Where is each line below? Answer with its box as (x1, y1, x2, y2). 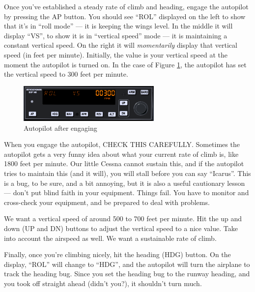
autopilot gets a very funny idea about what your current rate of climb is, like (4, 148, 239, 159)
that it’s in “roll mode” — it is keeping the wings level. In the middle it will (4, 21, 233, 31)
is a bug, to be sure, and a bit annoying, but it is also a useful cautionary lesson (4, 177, 245, 188)
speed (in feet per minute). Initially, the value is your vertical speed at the (4, 49, 227, 59)
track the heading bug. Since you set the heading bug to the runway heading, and (4, 268, 250, 279)
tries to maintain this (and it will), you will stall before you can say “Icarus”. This (4, 168, 251, 178)
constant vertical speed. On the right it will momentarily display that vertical (4, 40, 237, 50)
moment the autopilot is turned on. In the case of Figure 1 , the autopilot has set (4, 59, 247, 69)
